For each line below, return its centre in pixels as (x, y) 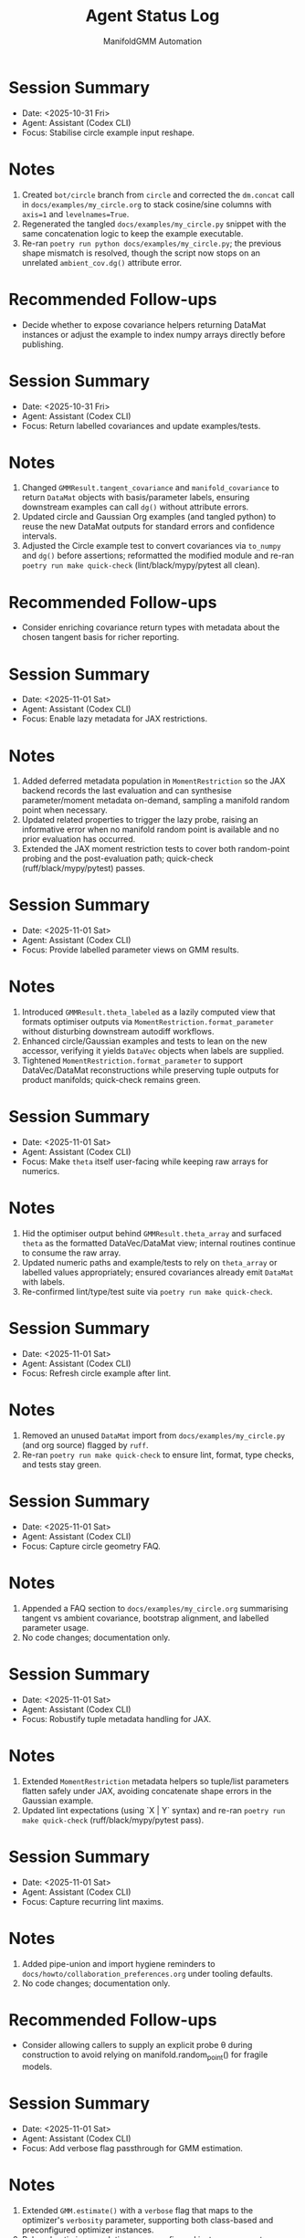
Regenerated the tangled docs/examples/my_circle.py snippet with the (154, 224)
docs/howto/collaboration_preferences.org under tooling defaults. (147, 1973)
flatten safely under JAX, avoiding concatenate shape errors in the (147, 1791)
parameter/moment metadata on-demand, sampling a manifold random (155, 801)
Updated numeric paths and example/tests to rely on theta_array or (149, 1262)
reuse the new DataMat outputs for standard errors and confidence (148, 527)
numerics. (41, 1172)
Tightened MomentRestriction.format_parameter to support (132, 1061)
